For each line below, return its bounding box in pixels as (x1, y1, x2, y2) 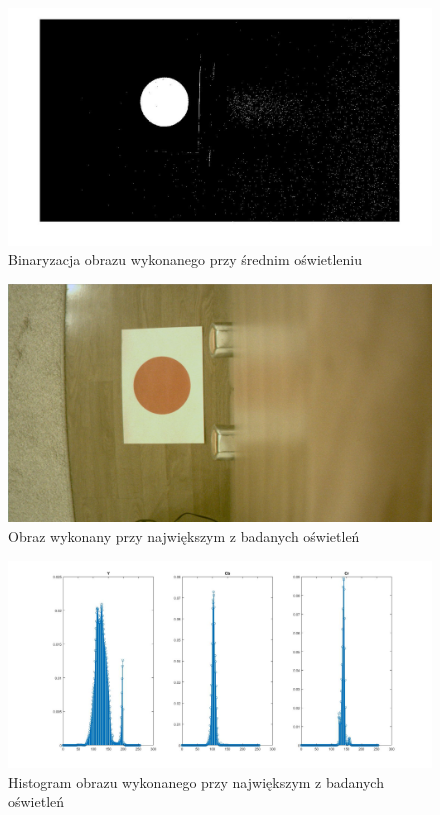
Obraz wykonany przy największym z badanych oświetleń (8, 525, 360, 546)
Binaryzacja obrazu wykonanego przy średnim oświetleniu (8, 249, 363, 270)
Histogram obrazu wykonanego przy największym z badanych (8, 771, 384, 792)
